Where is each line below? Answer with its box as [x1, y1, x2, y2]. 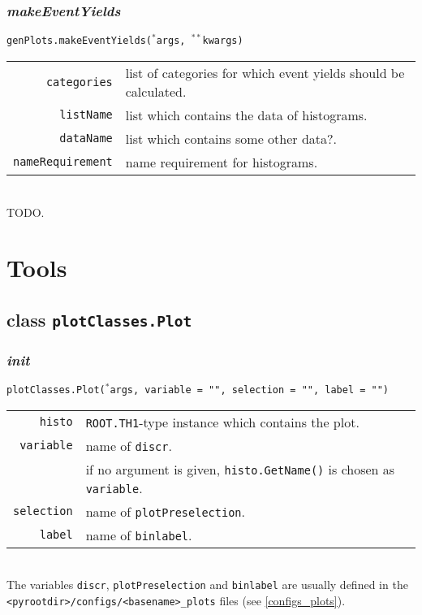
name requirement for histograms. [125, 152, 318, 171]
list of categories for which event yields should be [125, 63, 405, 82]
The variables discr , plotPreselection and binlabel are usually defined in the [6, 576, 408, 593]
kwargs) [202, 35, 243, 47]
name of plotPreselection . [85, 501, 245, 521]
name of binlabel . [85, 525, 192, 544]
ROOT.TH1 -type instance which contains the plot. [85, 412, 360, 431]
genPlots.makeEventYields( [6, 35, 152, 47]
